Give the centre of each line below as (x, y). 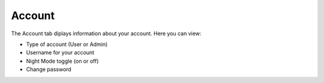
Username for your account (60, 53)
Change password (49, 69)
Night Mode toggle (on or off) (62, 61)
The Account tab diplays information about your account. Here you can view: (106, 33)
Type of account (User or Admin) (67, 44)
